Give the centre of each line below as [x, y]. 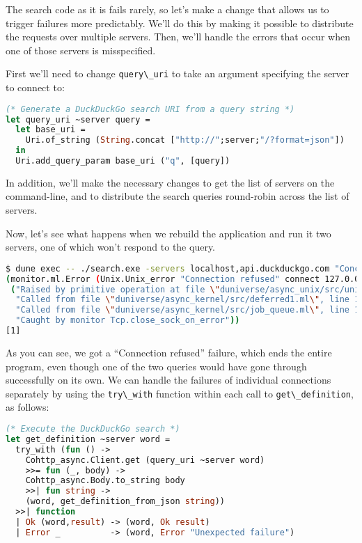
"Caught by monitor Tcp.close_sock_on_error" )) [128, 321]
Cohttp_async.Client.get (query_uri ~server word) [145, 460]
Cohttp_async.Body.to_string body [105, 481]
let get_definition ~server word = [88, 439]
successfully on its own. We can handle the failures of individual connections [168, 380]
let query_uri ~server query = [78, 119]
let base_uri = [50, 130]
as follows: [27, 407]
